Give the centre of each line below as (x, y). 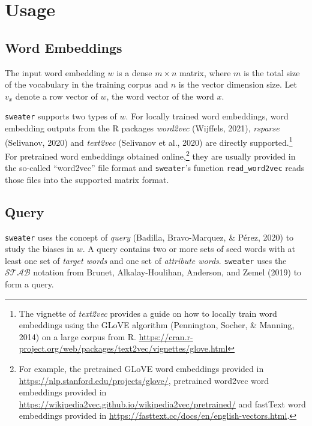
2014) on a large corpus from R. (78, 336)
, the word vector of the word (160, 96)
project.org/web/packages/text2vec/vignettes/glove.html (123, 348)
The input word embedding (55, 72)
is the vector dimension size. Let (238, 84)
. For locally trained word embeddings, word (207, 116)
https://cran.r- (166, 336)
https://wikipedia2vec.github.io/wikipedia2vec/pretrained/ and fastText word (162, 403)
